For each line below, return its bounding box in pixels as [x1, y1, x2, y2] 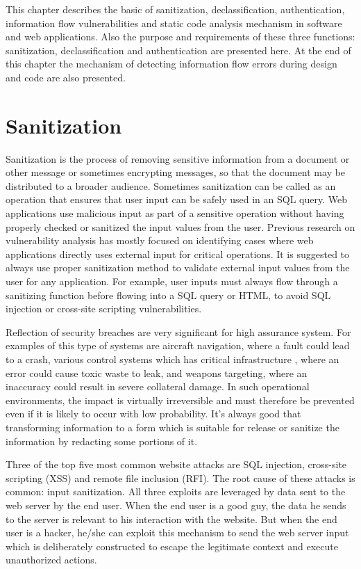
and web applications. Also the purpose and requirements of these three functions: [6, 29, 355, 44]
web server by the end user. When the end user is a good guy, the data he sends [6, 497, 346, 512]
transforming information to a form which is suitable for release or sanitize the [6, 419, 339, 434]
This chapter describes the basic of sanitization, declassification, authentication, [6, 2, 345, 16]
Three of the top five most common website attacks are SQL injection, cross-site [6, 457, 347, 472]
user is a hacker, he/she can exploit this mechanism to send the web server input [6, 525, 349, 540]
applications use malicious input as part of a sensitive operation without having [6, 206, 344, 221]
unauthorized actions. [6, 552, 97, 567]
